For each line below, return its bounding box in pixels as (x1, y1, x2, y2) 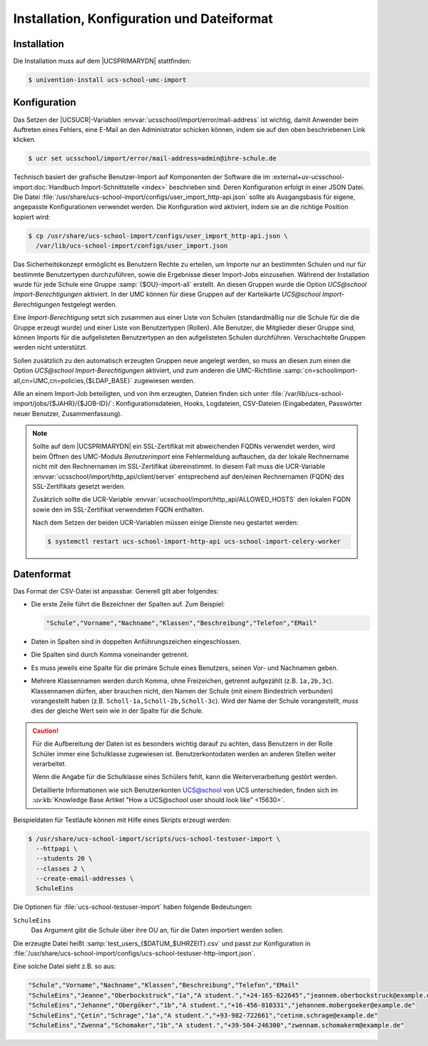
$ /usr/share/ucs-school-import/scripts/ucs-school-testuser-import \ (28, 835, 281, 843)
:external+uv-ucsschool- (271, 173, 345, 181)
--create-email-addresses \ (36, 875, 134, 883)
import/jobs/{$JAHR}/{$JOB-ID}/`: (13, 400, 114, 408)
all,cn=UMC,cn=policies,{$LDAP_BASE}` (13, 376, 133, 385)
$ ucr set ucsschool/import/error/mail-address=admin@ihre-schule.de (28, 154, 277, 163)
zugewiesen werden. (133, 376, 195, 385)
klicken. (13, 136, 36, 144)
